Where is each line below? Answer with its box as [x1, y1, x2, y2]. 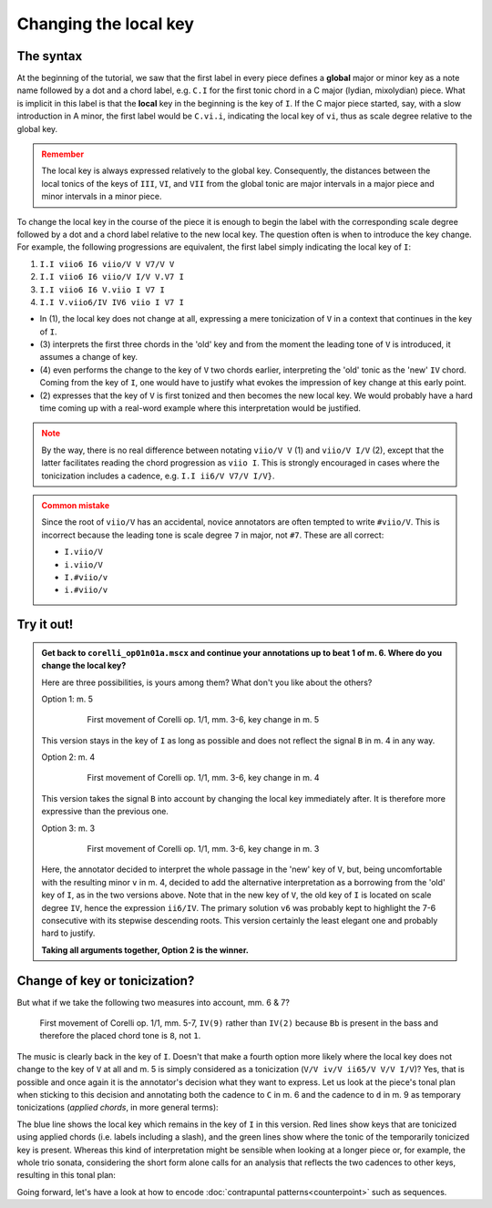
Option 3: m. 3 [41, 823, 96, 834]
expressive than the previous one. [41, 806, 169, 817]
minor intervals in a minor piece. [41, 191, 162, 202]
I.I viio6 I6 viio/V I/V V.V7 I [39, 271, 184, 282]
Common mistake [41, 500, 109, 510]
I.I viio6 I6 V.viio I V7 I [39, 284, 166, 295]
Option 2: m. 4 [41, 752, 96, 763]
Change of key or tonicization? [16, 973, 195, 988]
